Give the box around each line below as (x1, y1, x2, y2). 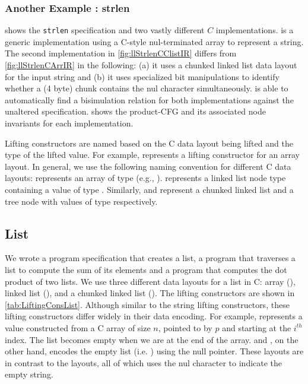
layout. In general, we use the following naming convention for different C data (5, 160, 291, 172)
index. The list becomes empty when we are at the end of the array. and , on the (5, 333, 299, 345)
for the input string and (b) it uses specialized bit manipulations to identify (5, 70, 280, 82)
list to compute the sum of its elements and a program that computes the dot (5, 263, 287, 275)
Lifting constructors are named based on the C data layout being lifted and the (5, 137, 293, 149)
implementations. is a (215, 24, 294, 36)
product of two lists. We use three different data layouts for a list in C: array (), (5, 275, 296, 287)
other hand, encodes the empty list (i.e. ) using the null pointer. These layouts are (5, 345, 304, 357)
